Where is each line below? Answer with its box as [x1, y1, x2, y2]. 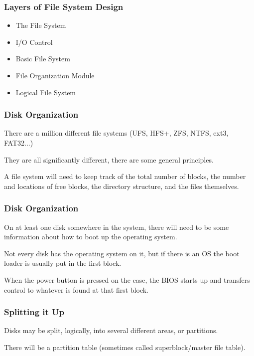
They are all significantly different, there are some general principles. [4, 154, 214, 165]
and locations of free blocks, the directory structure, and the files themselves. [4, 180, 239, 191]
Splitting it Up [4, 306, 65, 318]
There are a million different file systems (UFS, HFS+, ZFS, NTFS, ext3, [4, 128, 229, 138]
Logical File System [15, 87, 76, 97]
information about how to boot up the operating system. [4, 231, 177, 242]
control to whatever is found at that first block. [4, 284, 149, 295]
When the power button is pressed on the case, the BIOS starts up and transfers [4, 274, 250, 285]
